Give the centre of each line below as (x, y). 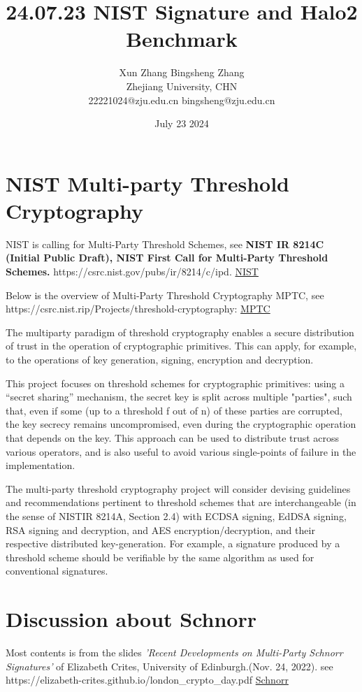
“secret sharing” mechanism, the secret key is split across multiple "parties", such (179, 397)
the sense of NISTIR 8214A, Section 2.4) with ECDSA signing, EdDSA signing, (176, 516)
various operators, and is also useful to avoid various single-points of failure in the (181, 451)
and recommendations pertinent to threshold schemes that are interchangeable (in (181, 502)
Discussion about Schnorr (131, 619)
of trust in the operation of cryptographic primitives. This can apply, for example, (181, 346)
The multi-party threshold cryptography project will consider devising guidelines (178, 488)
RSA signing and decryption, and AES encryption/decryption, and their (160, 529)
